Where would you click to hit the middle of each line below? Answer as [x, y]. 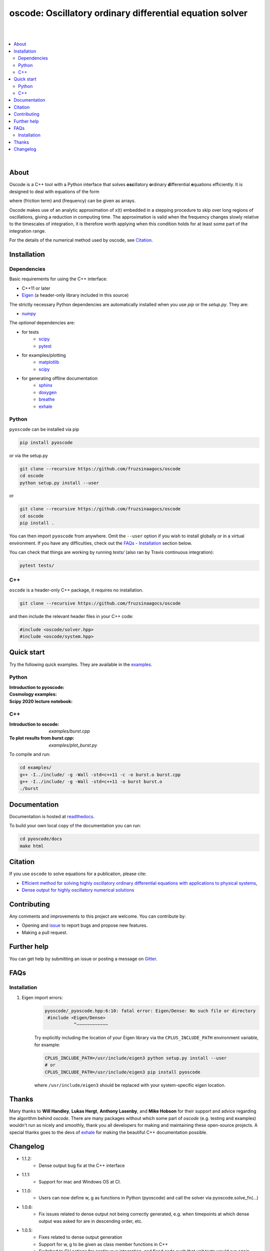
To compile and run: [30, 754]
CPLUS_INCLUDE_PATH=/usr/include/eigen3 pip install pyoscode [122, 1072]
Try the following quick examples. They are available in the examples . [81, 664]
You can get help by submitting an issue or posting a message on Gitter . [83, 959]
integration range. [27, 231]
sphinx [45, 385]
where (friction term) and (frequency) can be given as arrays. [72, 201]
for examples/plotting [44, 355]
